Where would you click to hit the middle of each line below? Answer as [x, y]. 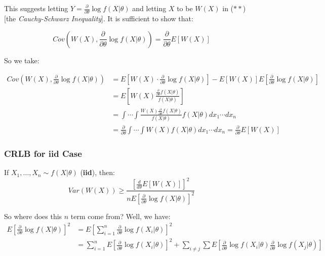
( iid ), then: [97, 172]
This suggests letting [36, 8]
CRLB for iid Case [43, 153]
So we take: [22, 60]
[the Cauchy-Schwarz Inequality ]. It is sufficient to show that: [99, 18]
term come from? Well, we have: [120, 216]
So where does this [33, 216]
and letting [149, 8]
